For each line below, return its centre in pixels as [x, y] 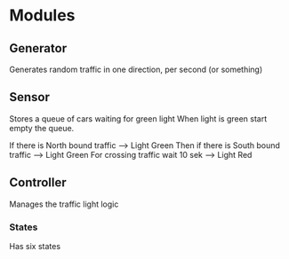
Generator [38, 48]
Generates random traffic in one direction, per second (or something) [136, 69]
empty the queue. [42, 128]
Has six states [35, 246]
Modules [42, 16]
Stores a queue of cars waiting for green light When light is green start [138, 118]
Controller [38, 183]
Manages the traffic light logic [64, 204]
